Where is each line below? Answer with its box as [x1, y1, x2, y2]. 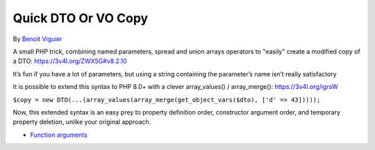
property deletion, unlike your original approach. [12, 118, 151, 126]
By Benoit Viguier [12, 35, 62, 43]
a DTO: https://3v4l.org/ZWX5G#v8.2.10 [12, 57, 128, 65]
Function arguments [30, 131, 88, 139]
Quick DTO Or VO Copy [12, 10, 149, 26]
